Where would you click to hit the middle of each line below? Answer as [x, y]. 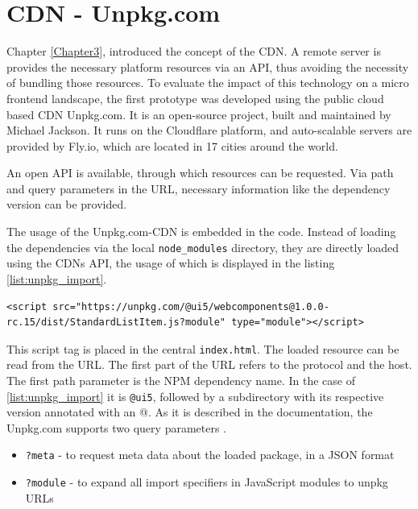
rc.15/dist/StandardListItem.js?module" [116, 323]
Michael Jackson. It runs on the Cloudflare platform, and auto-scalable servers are [209, 130]
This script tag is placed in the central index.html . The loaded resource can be [203, 348]
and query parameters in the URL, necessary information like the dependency [199, 188]
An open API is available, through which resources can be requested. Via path [200, 173]
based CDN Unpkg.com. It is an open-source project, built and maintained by [199, 114]
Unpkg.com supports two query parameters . [117, 427]
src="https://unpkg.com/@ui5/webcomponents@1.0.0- [191, 306]
